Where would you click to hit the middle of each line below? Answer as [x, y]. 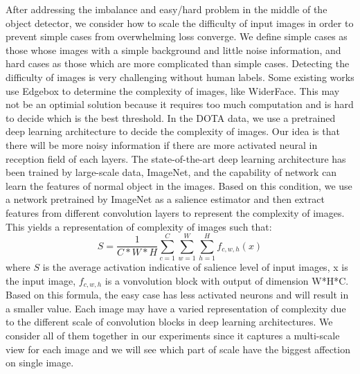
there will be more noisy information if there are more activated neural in [162, 144]
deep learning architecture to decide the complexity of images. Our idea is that [173, 131]
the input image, [41, 280]
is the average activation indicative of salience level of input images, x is [195, 267]
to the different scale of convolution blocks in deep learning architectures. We [169, 322]
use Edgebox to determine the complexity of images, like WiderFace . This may [173, 90]
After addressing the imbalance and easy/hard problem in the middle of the [166, 9]
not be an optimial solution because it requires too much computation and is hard [180, 104]
